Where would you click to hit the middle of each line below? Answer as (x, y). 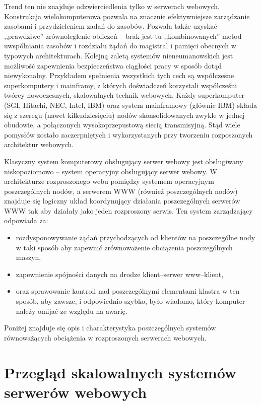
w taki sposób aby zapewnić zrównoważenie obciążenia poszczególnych (124, 247)
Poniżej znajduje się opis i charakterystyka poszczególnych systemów (110, 328)
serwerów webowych (76, 392)
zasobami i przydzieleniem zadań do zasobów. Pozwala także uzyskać (111, 26)
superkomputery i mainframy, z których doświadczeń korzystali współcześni (121, 85)
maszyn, (28, 257)
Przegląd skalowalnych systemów (120, 372)
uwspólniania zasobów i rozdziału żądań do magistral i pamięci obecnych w (120, 46)
